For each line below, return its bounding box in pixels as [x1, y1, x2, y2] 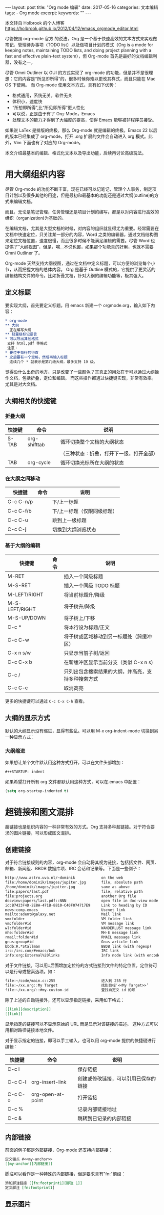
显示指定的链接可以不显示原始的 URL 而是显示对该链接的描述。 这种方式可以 [5, 1021, 159, 1027]
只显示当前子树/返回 [63, 649, 110, 656]
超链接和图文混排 [5, 806, 74, 818]
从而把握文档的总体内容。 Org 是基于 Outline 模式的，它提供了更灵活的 [13, 266, 156, 272]
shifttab [27, 441, 45, 448]
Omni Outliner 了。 [5, 250, 43, 256]
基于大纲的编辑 [5, 542, 41, 549]
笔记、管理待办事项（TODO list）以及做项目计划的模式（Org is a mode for [5, 42, 154, 48]
